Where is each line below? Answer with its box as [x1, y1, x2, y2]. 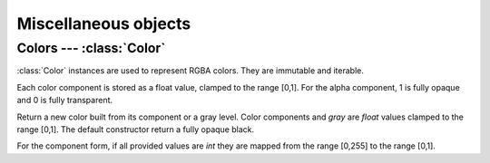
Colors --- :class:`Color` [16, 40, 166, 56]
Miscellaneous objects [16, 14, 191, 34]
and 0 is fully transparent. [16, 95, 113, 106]
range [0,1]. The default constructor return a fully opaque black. [16, 123, 254, 135]
